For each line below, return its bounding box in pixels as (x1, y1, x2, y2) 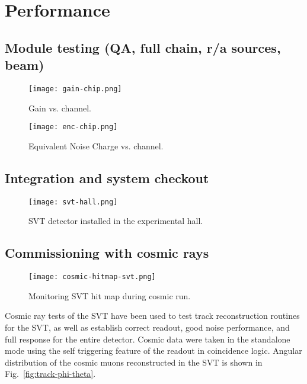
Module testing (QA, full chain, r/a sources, (5, 38, 281, 56)
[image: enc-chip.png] (28, 123, 118, 132)
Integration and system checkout (5, 168, 209, 187)
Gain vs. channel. (28, 101, 91, 114)
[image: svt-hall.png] (28, 197, 118, 206)
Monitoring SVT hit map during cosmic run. (28, 289, 191, 302)
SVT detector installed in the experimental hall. (28, 215, 203, 227)
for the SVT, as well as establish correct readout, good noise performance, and (5, 321, 290, 333)
